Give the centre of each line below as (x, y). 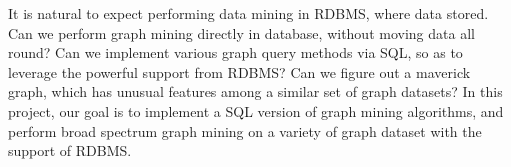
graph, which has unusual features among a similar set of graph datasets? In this (255, 91)
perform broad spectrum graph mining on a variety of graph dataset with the (245, 130)
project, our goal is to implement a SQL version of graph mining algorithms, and (256, 110)
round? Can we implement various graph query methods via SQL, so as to (235, 52)
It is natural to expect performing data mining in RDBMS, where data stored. (248, 13)
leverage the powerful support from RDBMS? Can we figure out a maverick (239, 71)
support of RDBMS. (70, 150)
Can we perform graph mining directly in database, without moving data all (241, 32)
